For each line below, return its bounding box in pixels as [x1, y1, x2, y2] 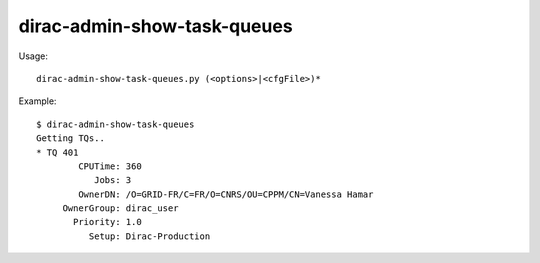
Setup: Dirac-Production [88, 230, 211, 242]
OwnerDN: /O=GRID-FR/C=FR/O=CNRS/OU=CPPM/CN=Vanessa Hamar [78, 188, 374, 200]
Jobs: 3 [93, 175, 132, 186]
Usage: [18, 50, 49, 62]
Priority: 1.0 [73, 216, 142, 228]
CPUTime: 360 [78, 160, 142, 172]
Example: [18, 95, 57, 107]
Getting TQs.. [36, 133, 105, 144]
